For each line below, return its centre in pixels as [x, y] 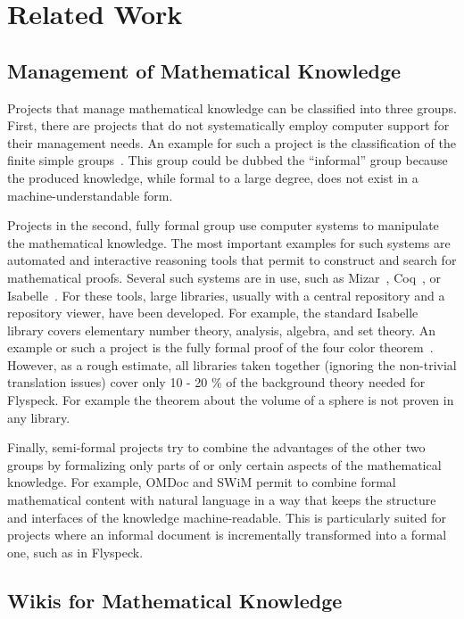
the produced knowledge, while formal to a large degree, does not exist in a [213, 177]
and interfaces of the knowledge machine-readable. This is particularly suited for [227, 517]
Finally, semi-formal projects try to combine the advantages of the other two [216, 447]
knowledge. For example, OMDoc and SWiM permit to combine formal [202, 482]
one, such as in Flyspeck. [75, 552]
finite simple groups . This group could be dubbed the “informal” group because [228, 160]
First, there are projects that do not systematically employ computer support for [228, 125]
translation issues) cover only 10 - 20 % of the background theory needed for [216, 382]
